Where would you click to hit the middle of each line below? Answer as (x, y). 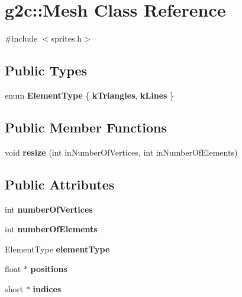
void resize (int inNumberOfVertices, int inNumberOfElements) (121, 152)
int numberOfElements (51, 229)
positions (49, 269)
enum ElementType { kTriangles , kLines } (90, 95)
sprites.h (67, 38)
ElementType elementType (57, 249)
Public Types (46, 70)
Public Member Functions (86, 127)
